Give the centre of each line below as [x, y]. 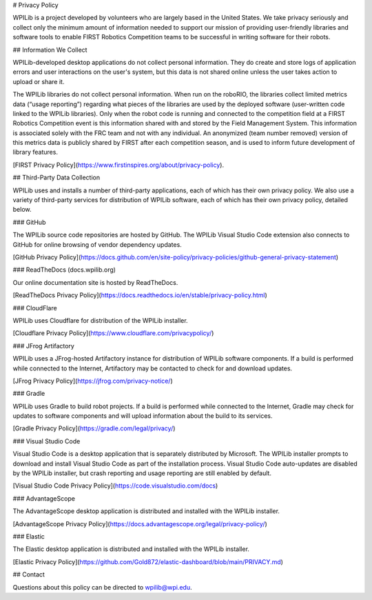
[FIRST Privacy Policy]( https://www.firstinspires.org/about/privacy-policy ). [118, 165]
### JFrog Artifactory [44, 346]
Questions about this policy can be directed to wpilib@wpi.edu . [102, 587]
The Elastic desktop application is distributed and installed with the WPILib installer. [131, 549]
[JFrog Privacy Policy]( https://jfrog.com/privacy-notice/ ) [93, 381]
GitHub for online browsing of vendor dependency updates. [97, 244]
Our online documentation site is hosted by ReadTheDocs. [95, 282]
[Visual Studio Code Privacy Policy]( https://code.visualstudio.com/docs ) [115, 486]
